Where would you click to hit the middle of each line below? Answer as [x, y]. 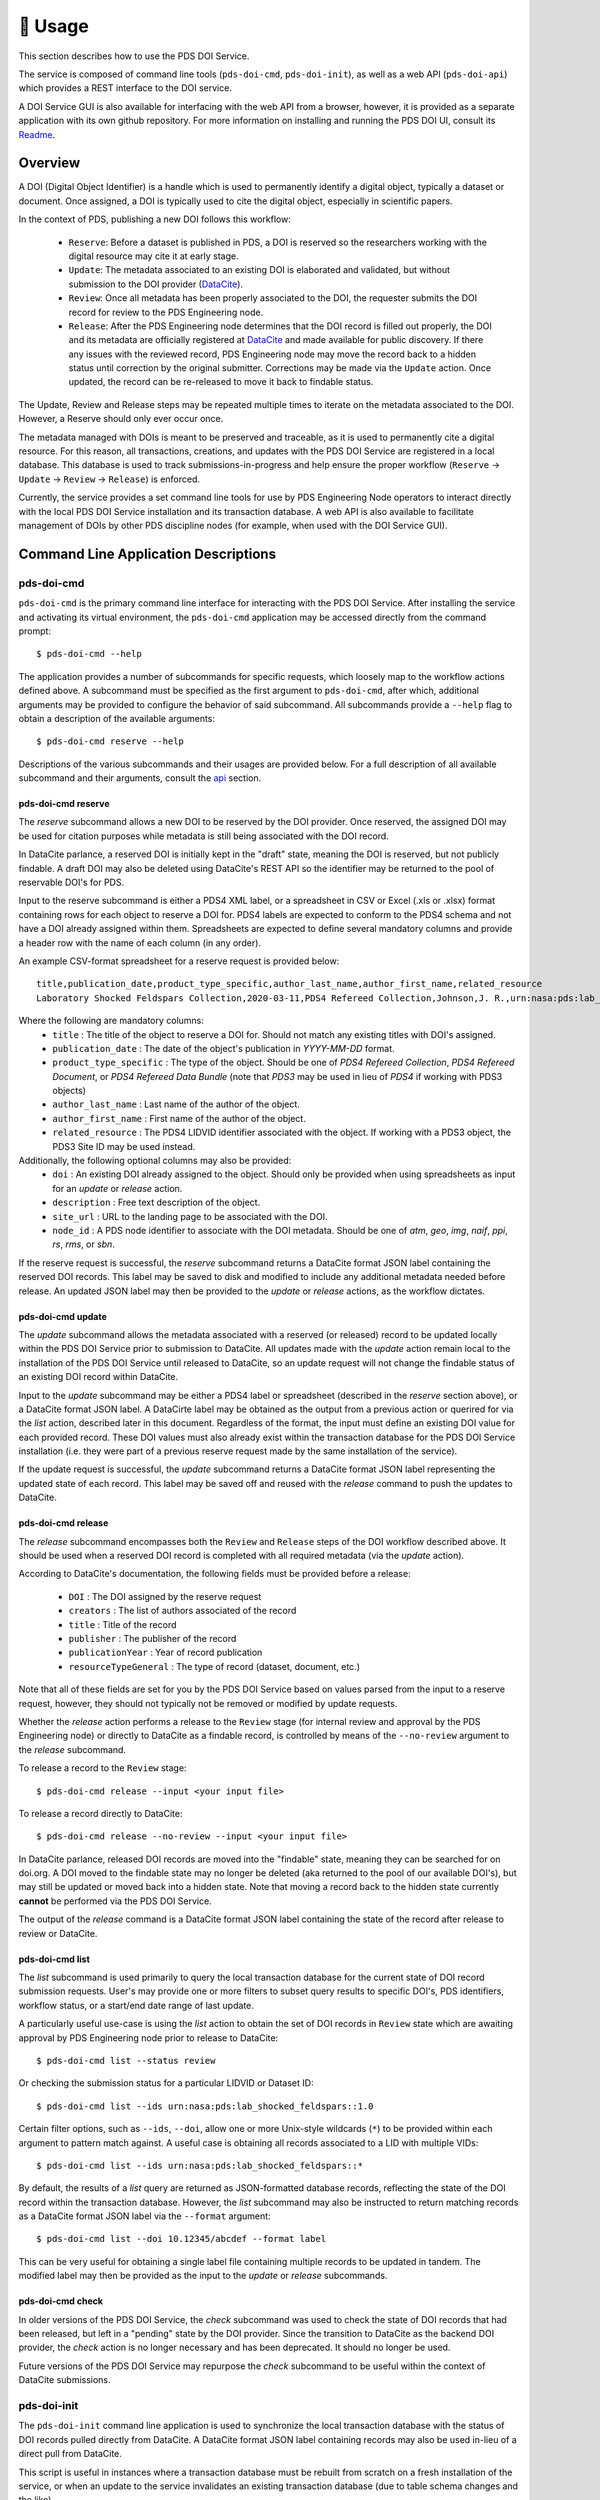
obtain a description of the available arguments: [116, 718]
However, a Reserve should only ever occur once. [121, 419]
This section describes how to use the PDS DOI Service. [134, 56]
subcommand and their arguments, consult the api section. [140, 778]
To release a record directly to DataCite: [100, 1813]
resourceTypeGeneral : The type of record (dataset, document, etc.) [214, 1666]
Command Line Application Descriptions [147, 553]
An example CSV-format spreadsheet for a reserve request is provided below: [179, 961]
